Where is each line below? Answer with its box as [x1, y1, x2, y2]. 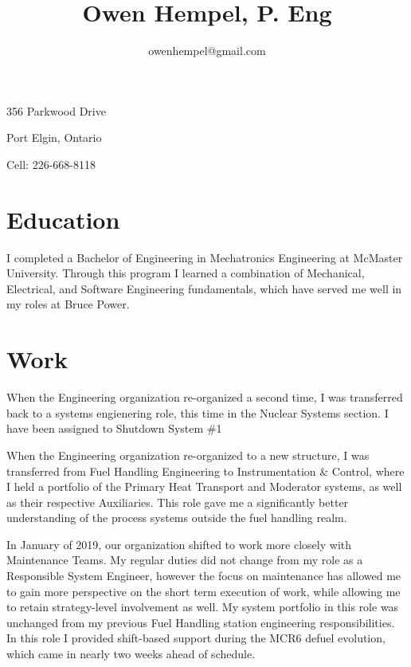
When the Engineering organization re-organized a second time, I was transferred [6, 389, 403, 406]
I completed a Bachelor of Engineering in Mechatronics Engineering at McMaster [6, 249, 403, 265]
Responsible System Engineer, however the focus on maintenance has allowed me [6, 567, 401, 584]
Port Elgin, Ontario [6, 129, 102, 146]
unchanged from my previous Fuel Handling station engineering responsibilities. [6, 614, 395, 630]
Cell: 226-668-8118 [6, 155, 96, 172]
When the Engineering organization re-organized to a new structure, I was [6, 446, 370, 463]
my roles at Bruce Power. [6, 296, 130, 312]
